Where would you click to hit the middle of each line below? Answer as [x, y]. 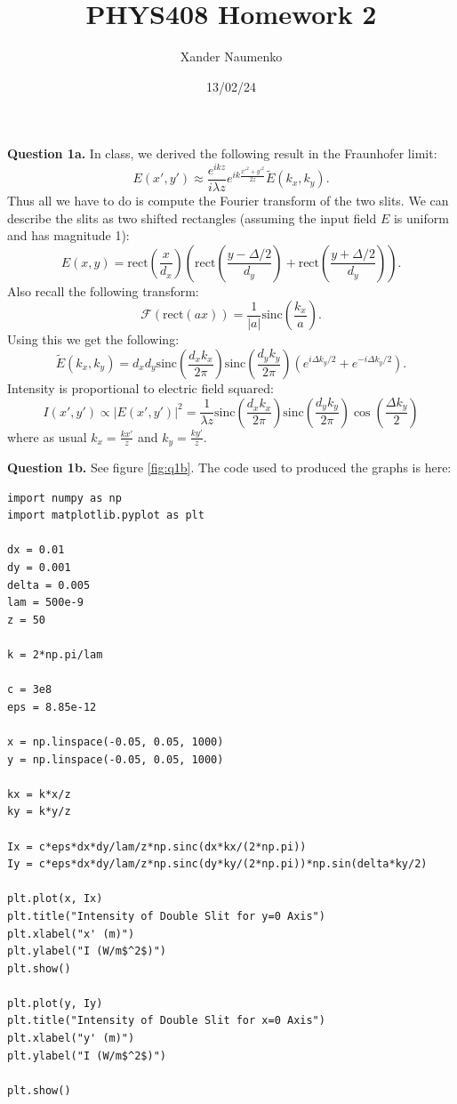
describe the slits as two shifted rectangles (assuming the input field [192, 218]
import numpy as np [64, 498]
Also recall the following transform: [103, 290]
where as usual [47, 436]
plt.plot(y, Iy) [55, 1003]
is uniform [421, 218]
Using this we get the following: [93, 339]
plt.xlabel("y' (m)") [71, 1039]
